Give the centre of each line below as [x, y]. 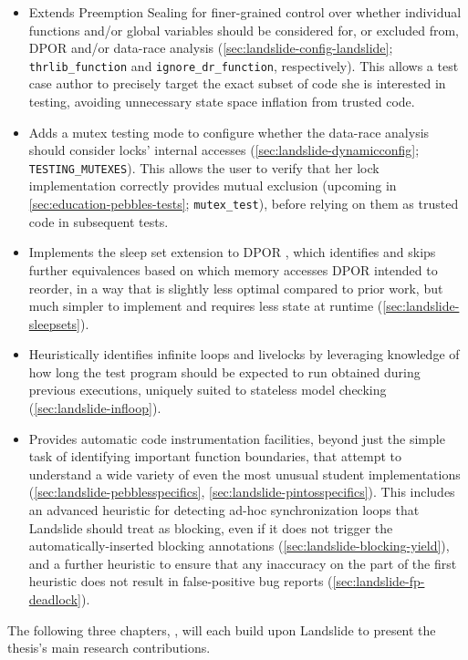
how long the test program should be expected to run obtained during [224, 371]
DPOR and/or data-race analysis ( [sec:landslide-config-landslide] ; [211, 48]
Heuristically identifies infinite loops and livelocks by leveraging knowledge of [244, 354]
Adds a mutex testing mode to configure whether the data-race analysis [229, 132]
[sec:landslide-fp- [379, 581]
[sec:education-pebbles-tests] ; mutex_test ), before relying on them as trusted [244, 204]
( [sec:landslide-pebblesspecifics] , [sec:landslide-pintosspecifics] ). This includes [242, 492]
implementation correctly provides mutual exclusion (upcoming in [213, 186]
